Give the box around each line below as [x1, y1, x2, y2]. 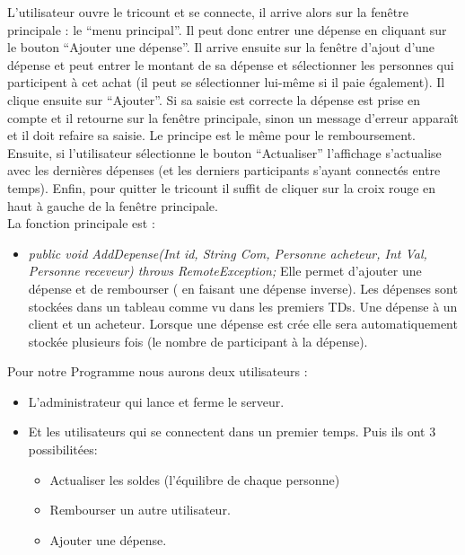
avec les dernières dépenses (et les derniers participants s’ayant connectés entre [7, 161, 441, 180]
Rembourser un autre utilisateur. [49, 500, 231, 519]
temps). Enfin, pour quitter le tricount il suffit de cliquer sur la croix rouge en [7, 178, 436, 197]
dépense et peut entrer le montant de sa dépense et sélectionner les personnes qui [7, 55, 454, 74]
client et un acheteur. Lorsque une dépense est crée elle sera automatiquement [28, 314, 458, 333]
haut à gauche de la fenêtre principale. [7, 196, 218, 215]
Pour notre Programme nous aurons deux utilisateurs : [7, 362, 308, 381]
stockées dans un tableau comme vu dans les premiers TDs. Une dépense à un [28, 296, 458, 315]
